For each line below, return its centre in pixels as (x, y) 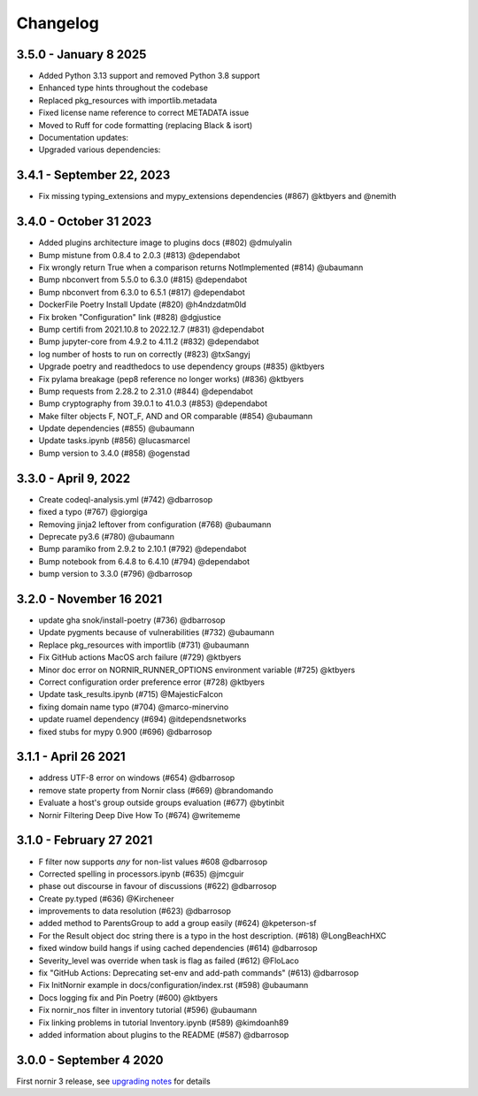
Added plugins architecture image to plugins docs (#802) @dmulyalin (165, 242)
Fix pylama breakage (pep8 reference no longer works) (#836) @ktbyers (171, 379)
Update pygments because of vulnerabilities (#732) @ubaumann (156, 632)
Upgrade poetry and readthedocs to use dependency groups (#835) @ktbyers (181, 366)
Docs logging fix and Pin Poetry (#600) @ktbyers (128, 997)
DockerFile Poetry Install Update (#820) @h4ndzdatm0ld (143, 304)
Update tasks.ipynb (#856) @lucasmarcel (114, 441)
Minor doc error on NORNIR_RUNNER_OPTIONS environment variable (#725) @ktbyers (197, 670)
